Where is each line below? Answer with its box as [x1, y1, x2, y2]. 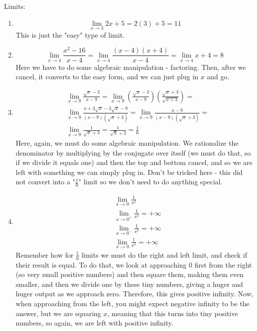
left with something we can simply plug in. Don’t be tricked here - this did [15, 166, 243, 177]
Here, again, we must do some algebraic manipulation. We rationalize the [15, 138, 239, 148]
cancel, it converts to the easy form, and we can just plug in [15, 71, 198, 82]
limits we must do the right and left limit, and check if [81, 249, 248, 260]
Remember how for [15, 249, 73, 260]
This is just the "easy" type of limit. [15, 29, 125, 40]
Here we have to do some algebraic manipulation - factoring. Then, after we [15, 61, 246, 72]
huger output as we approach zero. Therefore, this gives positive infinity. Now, [15, 288, 254, 299]
